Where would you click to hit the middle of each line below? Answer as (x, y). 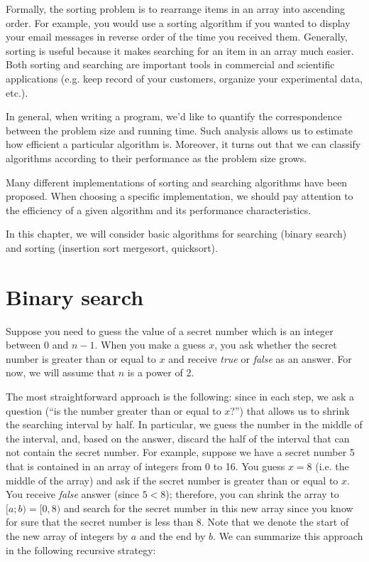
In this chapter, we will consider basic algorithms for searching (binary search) (176, 234)
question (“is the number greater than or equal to (114, 410)
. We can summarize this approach (288, 535)
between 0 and (37, 345)
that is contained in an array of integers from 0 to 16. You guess (145, 466)
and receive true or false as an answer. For (260, 358)
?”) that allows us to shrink (290, 410)
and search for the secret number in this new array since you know (208, 508)
